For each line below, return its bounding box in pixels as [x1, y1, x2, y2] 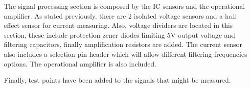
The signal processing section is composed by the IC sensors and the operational [4, 1, 245, 11]
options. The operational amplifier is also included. [4, 58, 157, 68]
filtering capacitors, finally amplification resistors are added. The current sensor [4, 39, 242, 49]
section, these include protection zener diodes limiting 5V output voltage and [4, 29, 235, 40]
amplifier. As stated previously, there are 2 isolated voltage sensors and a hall [4, 10, 236, 21]
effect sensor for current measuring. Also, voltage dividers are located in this [4, 20, 233, 30]
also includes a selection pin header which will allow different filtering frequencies [4, 48, 247, 59]
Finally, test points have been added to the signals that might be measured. [4, 75, 231, 85]
